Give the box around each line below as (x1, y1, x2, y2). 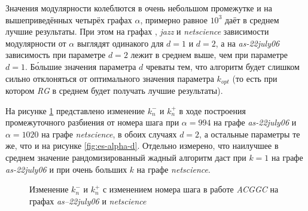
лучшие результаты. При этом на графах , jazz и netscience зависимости (5, 25, 269, 38)
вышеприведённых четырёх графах (5, 13, 132, 26)
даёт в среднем (224, 13, 279, 26)
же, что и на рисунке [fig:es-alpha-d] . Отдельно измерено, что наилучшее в (5, 139, 279, 152)
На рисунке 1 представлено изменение (5, 104, 145, 117)
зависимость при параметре (5, 48, 106, 61)
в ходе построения (179, 104, 246, 117)
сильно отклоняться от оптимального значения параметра (5, 72, 214, 84)
